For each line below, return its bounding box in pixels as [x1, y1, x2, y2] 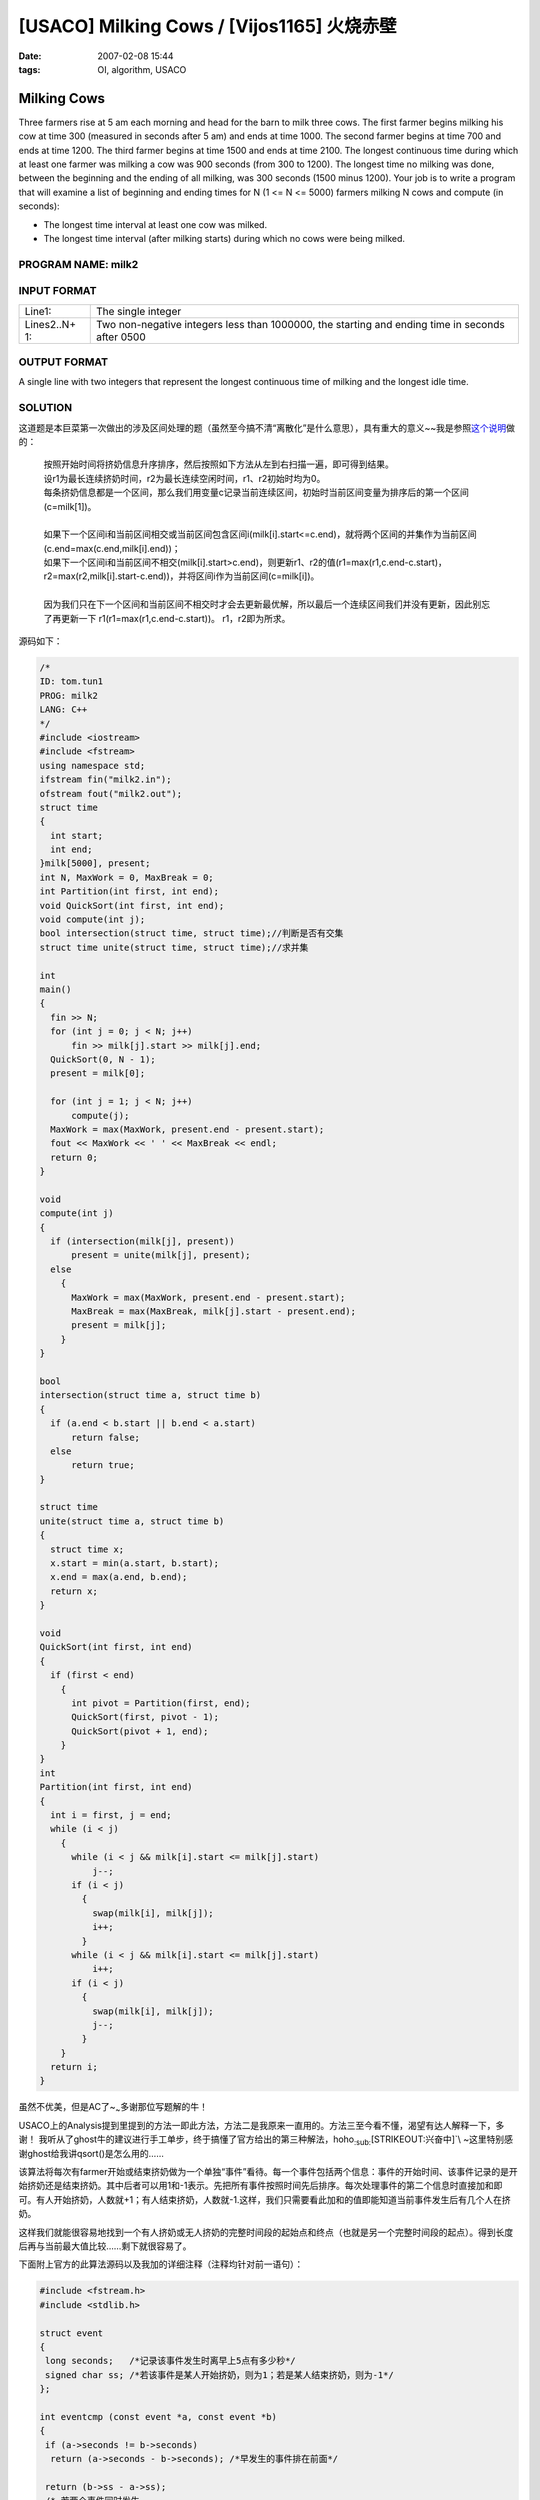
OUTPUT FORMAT [18, 355, 109, 369]
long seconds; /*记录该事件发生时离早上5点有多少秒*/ [45, 2355, 297, 2367]
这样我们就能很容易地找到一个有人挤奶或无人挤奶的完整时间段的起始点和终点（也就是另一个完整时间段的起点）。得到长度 [18, 2226, 514, 2238]
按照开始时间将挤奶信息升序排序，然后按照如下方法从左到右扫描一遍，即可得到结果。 [43, 458, 394, 470]
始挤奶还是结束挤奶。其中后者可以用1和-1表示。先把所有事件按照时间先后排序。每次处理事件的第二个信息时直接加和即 [18, 2180, 503, 2192]
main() [39, 984, 72, 995]
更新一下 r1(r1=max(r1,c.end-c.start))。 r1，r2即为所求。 [60, 612, 291, 624]
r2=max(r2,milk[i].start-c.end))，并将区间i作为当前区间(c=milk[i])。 [43, 570, 320, 582]
